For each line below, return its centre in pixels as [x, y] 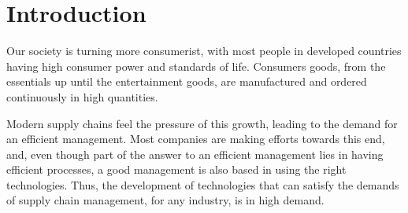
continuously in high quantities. [82, 96]
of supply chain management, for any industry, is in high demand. [165, 200]
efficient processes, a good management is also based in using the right [176, 169]
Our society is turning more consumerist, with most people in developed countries [204, 51]
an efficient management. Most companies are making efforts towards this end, [196, 139]
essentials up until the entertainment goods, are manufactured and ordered [187, 81]
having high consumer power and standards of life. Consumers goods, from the [196, 66]
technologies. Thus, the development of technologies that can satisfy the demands [203, 184]
